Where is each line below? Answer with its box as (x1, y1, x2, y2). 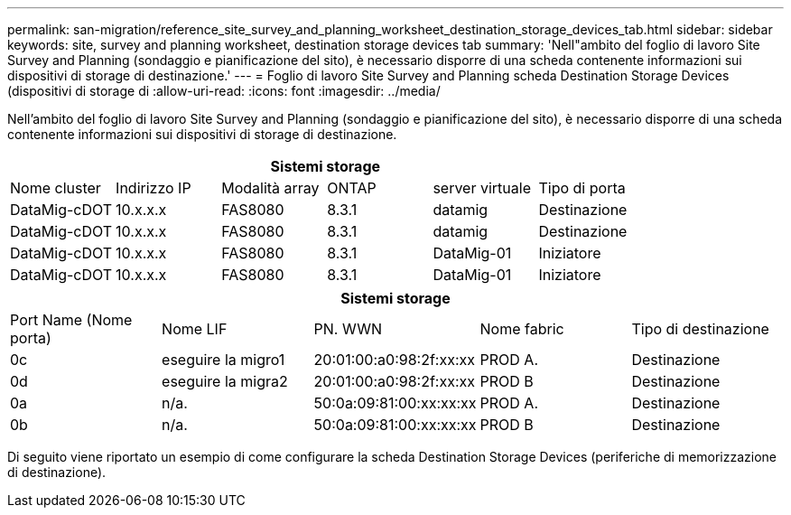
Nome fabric (479, 320, 564, 338)
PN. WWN (313, 320, 382, 338)
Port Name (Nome (10, 311, 133, 329)
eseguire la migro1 (162, 351, 285, 369)
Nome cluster (10, 179, 101, 197)
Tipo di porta (538, 179, 626, 197)
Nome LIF (162, 320, 228, 338)
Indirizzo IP (116, 179, 191, 197)
